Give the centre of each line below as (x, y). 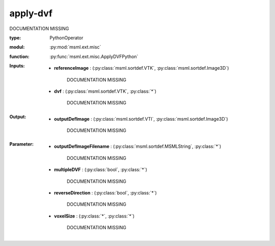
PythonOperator (66, 38)
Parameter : (22, 144)
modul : (17, 47)
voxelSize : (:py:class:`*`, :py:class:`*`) (94, 216)
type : (15, 38)
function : (20, 57)
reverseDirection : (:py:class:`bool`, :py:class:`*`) (106, 193)
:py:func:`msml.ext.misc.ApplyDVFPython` (94, 57)
